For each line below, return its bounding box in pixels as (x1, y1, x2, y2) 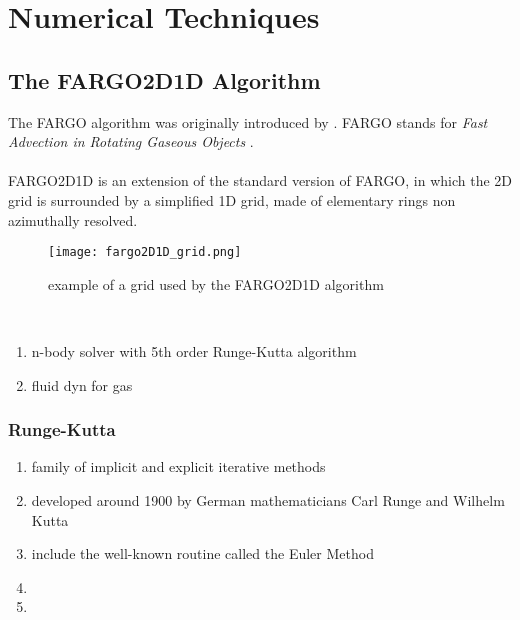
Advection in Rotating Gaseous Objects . (8, 131, 254, 152)
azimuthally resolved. (8, 209, 138, 230)
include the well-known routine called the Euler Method (31, 543, 374, 564)
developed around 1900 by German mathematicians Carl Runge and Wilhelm (31, 489, 505, 510)
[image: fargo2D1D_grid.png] (48, 245, 242, 260)
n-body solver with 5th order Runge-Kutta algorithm (31, 340, 357, 361)
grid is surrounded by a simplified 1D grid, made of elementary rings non (8, 189, 456, 210)
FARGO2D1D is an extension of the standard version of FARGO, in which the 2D (8, 170, 513, 191)
